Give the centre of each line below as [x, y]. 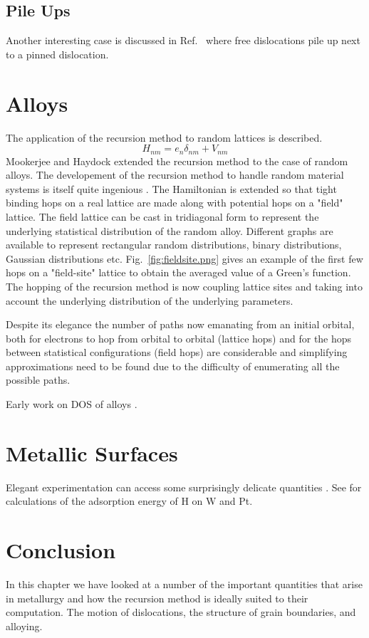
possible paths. [38, 380]
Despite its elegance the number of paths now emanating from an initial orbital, [180, 324]
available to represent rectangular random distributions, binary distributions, [174, 245]
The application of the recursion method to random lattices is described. [164, 137]
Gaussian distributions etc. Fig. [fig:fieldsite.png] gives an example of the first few [184, 258]
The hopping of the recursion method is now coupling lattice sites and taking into [184, 286]
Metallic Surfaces [92, 453]
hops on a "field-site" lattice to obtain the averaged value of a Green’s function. [178, 272]
